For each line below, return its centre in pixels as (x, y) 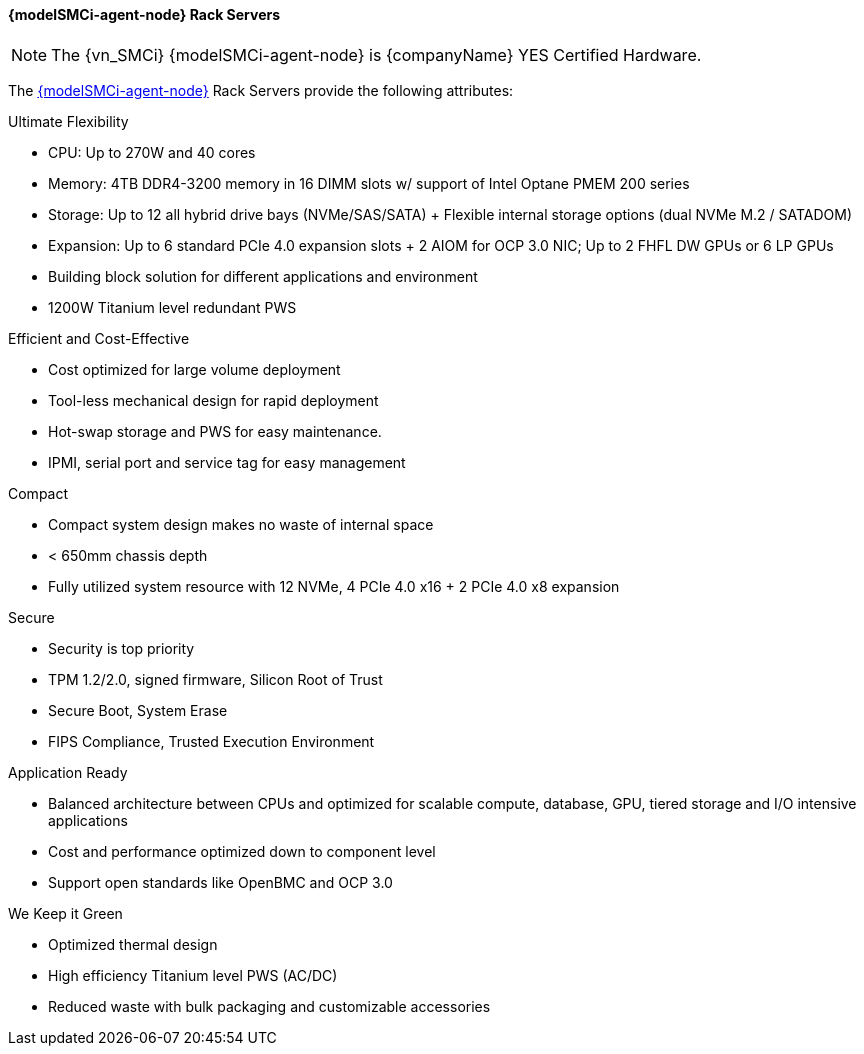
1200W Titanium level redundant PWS (172, 307)
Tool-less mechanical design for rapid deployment (213, 400)
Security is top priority (121, 648)
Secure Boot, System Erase (138, 710)
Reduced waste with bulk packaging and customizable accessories (269, 1006)
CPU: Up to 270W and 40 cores (152, 152)
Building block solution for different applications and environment (263, 276)
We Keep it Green (65, 913)
